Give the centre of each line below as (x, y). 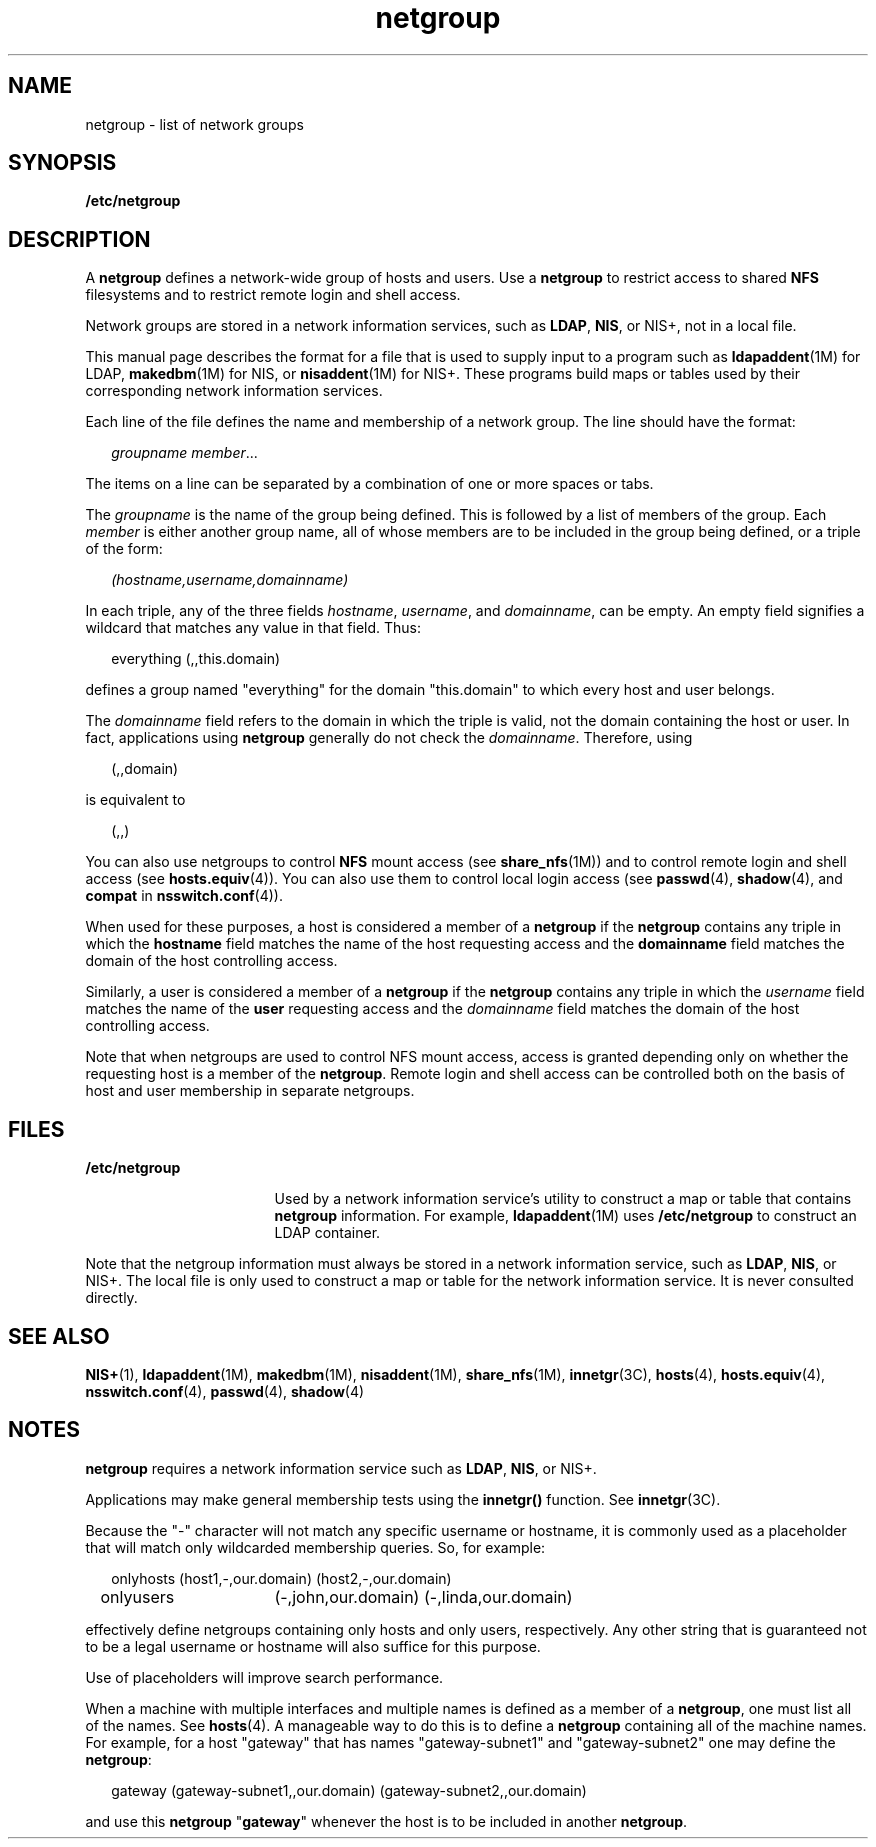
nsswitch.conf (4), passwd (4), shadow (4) (225, 1391)
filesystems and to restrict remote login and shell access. (273, 295)
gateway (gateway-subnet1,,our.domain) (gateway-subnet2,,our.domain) (349, 1790)
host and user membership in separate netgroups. (250, 1091)
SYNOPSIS (62, 163)
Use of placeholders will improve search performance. (264, 1677)
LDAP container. (327, 1233)
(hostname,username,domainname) (230, 580)
